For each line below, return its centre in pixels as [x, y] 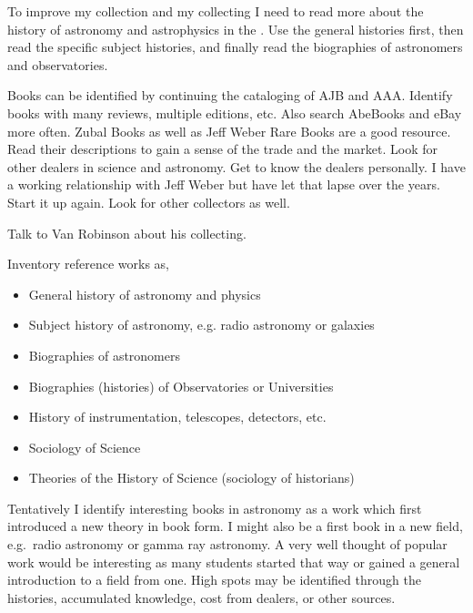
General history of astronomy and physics [145, 294]
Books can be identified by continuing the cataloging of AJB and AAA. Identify [230, 95]
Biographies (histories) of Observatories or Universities [181, 386]
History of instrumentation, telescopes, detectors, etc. [177, 417]
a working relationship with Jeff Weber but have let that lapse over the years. [224, 184]
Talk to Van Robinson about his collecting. [127, 233]
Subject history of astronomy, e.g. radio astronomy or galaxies [201, 325]
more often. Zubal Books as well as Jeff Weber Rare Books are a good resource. [229, 131]
